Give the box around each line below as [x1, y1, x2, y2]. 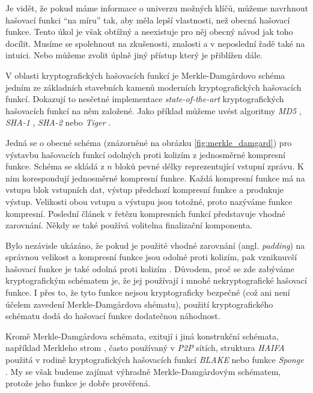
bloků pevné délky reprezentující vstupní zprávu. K [115, 160, 304, 172]
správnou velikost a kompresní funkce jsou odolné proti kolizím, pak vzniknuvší [5, 251, 297, 263]
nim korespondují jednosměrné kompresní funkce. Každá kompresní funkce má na [5, 171, 305, 184]
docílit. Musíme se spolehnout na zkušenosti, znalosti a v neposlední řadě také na [5, 37, 305, 49]
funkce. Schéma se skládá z [5, 160, 105, 172]
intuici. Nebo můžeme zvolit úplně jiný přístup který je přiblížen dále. [5, 49, 263, 61]
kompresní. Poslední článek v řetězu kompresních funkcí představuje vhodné [5, 207, 285, 219]
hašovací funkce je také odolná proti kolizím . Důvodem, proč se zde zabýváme [5, 262, 294, 275]
